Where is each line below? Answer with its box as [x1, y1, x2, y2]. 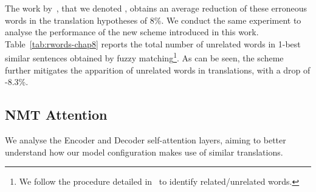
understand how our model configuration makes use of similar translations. [5, 145, 283, 158]
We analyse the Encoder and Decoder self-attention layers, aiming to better [5, 134, 286, 146]
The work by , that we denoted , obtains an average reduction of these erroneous [5, 2, 307, 14]
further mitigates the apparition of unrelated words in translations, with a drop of [5, 63, 311, 76]
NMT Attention [5, 105, 108, 124]
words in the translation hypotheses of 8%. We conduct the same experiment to [5, 13, 301, 26]
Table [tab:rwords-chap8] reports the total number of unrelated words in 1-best [5, 37, 301, 50]
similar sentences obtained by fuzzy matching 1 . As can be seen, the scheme [5, 50, 284, 64]
